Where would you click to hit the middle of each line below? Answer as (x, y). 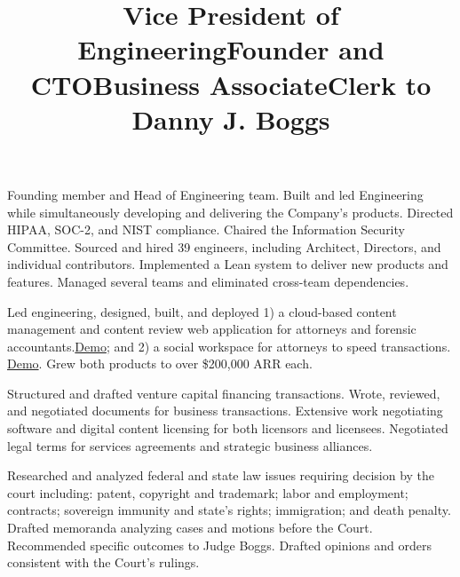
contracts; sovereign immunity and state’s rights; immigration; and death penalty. (229, 510)
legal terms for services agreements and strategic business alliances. (190, 445)
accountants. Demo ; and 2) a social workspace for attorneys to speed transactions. (229, 346)
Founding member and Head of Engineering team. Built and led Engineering (215, 194)
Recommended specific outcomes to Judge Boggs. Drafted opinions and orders (220, 545)
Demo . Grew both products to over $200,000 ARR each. (160, 364)
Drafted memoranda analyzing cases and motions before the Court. (190, 528)
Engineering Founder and (231, 49)
